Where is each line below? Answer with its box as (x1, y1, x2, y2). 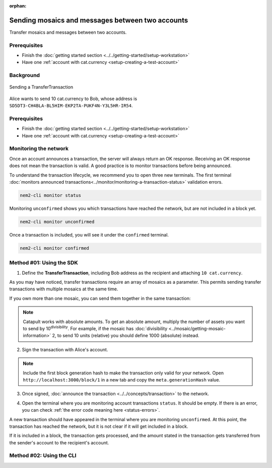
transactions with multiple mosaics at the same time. (9, 286, 118, 292)
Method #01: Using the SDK (9, 259, 78, 266)
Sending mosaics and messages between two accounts (9, 16, 188, 25)
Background (9, 72, 40, 79)
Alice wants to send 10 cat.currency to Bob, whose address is (9, 96, 138, 102)
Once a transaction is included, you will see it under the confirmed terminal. (9, 231, 169, 238)
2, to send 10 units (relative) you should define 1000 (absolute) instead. (52, 333, 199, 339)
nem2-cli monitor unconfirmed (20, 219, 95, 224)
